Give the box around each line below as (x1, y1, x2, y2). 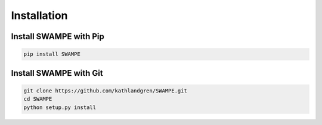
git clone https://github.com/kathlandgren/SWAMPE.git (23, 87, 187, 94)
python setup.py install (23, 104, 97, 111)
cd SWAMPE (23, 95, 52, 102)
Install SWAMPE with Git (11, 68, 104, 78)
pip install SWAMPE (23, 51, 80, 57)
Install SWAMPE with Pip (11, 31, 104, 41)
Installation (11, 9, 68, 22)
